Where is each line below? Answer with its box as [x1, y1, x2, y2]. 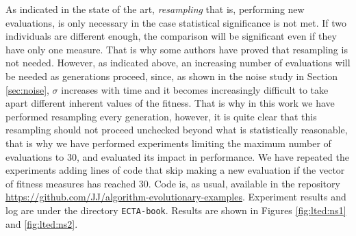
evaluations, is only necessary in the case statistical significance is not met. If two [5, 15, 347, 29]
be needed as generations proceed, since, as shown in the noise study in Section [5, 68, 338, 83]
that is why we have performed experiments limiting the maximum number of [5, 135, 331, 150]
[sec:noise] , [5, 82, 49, 96]
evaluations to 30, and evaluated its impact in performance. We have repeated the [5, 149, 349, 163]
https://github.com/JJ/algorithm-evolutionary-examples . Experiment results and [5, 189, 346, 204]
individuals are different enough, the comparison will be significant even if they [5, 29, 337, 43]
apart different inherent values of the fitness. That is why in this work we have [5, 96, 335, 110]
